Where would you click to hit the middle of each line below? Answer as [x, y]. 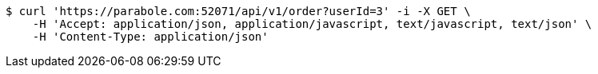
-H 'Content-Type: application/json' [150, 37]
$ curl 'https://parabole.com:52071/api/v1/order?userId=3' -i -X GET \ [238, 11]
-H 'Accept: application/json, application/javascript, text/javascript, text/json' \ [312, 24]
